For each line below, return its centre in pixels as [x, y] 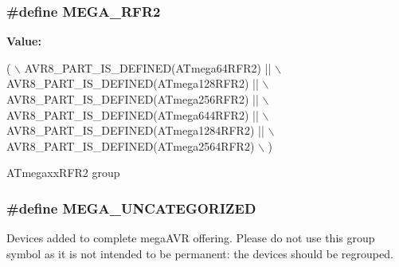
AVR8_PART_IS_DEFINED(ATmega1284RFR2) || [135, 130]
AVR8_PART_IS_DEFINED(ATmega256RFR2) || [133, 99]
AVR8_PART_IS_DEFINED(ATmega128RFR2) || [133, 83]
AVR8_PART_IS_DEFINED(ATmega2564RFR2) [131, 145]
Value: [24, 41]
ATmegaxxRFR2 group [63, 173]
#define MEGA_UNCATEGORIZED [131, 208]
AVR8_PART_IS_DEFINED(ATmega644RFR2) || [133, 114]
